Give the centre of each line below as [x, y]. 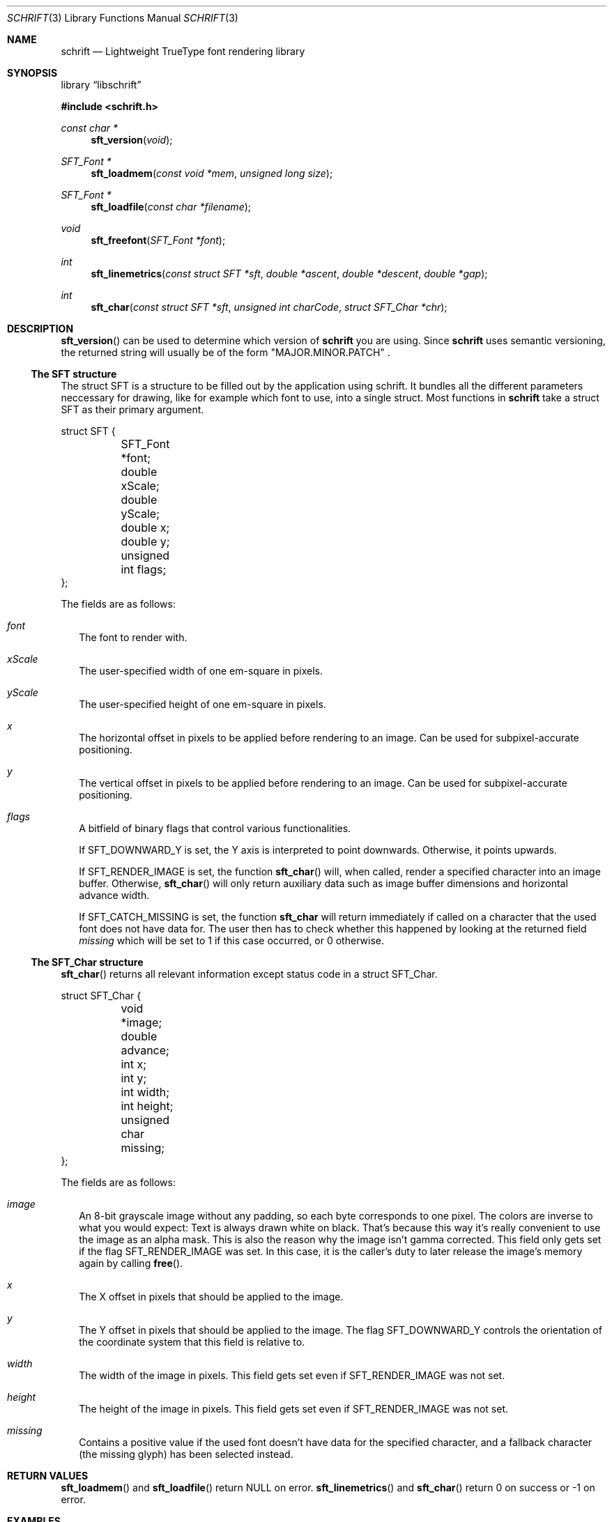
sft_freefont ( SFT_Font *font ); [158, 240]
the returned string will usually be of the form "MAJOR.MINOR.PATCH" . [225, 352]
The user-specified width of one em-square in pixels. [201, 671]
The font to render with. [133, 637]
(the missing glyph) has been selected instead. [186, 1454]
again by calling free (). [131, 1263]
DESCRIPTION [40, 329]
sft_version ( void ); [132, 140]
